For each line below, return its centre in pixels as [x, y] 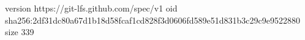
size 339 [20, 32]
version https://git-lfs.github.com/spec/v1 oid [91, 8]
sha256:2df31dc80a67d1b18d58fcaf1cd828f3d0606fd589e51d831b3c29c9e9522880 [152, 20]
